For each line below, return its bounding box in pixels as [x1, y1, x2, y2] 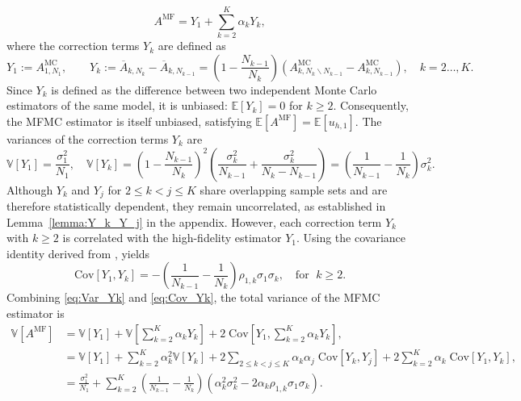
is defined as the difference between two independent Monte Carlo [51, 81, 377, 98]
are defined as [158, 37, 226, 54]
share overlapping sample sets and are [200, 181, 388, 198]
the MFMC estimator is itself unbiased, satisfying [6, 112, 252, 129]
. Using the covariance [296, 229, 405, 246]
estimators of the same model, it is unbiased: [6, 97, 228, 114]
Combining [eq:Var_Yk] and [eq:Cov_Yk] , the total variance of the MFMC [6, 289, 380, 306]
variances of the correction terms [6, 130, 169, 147]
